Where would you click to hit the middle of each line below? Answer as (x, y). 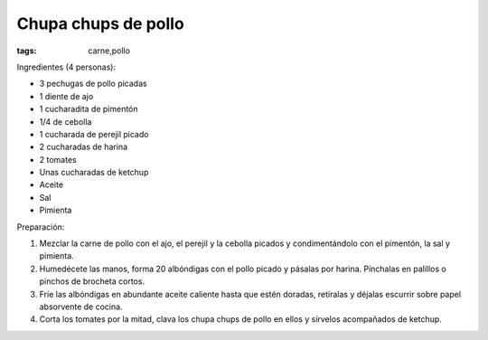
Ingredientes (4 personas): (66, 67)
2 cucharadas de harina (84, 147)
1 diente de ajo (66, 96)
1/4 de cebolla (66, 121)
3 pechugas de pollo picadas (94, 84)
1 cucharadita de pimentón (89, 109)
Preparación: (41, 227)
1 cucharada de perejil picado (94, 134)
